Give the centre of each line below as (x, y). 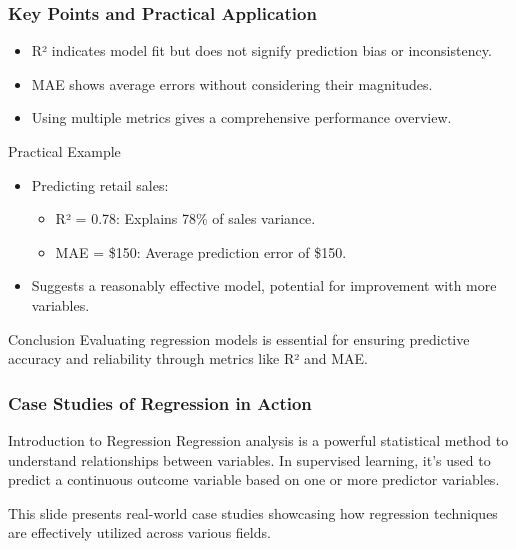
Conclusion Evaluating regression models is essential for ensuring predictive (239, 338)
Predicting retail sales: (100, 184)
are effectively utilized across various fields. (139, 532)
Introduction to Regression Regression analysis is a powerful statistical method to (258, 439)
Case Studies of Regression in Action (160, 402)
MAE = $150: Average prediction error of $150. (201, 251)
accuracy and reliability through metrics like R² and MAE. (188, 358)
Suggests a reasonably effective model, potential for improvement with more (264, 285)
